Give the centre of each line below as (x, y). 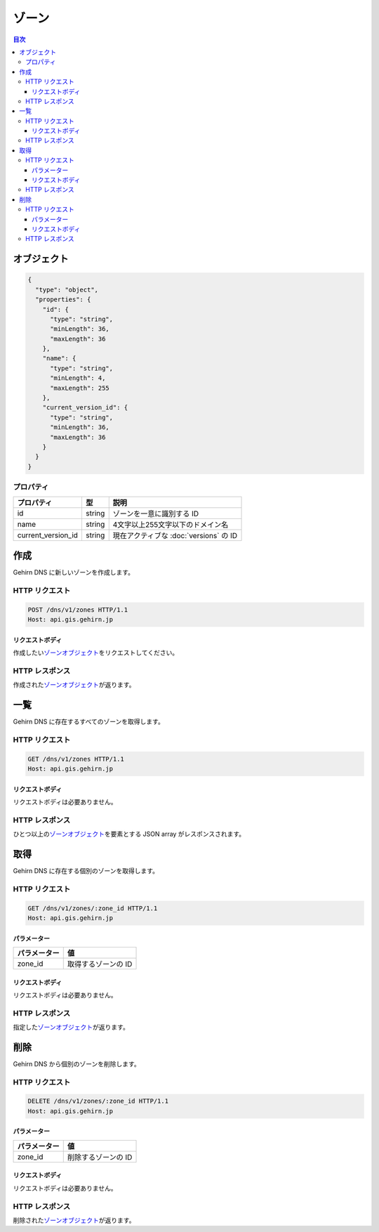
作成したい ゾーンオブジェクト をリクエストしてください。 (96, 653)
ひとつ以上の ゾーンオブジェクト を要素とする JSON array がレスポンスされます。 (129, 834)
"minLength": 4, (78, 378)
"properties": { (63, 300)
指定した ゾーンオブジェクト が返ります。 (71, 1027)
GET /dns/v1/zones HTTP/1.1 (76, 759)
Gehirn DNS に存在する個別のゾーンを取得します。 (86, 870)
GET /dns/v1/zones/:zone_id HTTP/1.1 (93, 908)
